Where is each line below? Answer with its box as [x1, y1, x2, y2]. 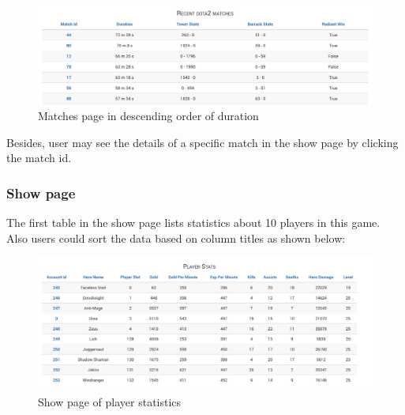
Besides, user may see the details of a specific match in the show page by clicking [6, 134, 399, 150]
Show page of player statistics [38, 394, 182, 410]
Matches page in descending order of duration [38, 108, 259, 124]
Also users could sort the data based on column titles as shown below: [6, 229, 346, 246]
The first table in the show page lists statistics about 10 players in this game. [6, 214, 381, 231]
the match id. [6, 149, 72, 166]
